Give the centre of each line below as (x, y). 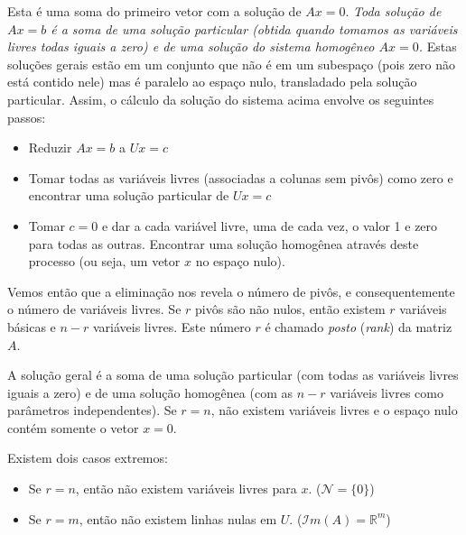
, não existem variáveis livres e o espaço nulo (334, 410)
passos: (27, 117)
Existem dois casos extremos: (88, 458)
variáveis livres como (387, 392)
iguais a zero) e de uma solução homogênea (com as (150, 392)
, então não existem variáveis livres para (186, 489)
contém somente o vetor (73, 427)
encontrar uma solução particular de (129, 195)
